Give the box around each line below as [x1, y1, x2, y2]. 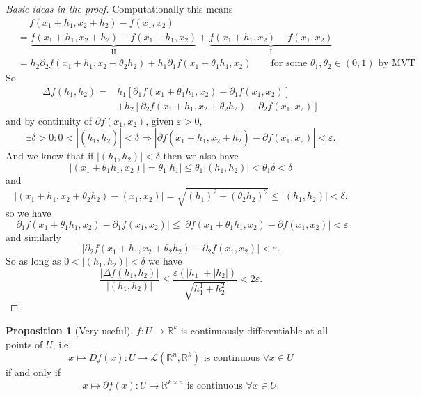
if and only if [6, 365, 61, 380]
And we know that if [6, 148, 94, 163]
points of [6, 336, 43, 351]
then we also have [163, 148, 239, 163]
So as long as [6, 254, 61, 268]
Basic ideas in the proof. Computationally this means [6, 1, 233, 15]
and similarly [6, 229, 61, 244]
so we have [6, 205, 51, 220]
